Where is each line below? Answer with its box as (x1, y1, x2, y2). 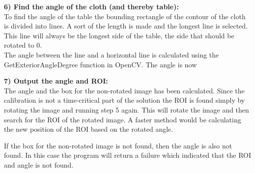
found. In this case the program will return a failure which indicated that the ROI (4, 150, 252, 160)
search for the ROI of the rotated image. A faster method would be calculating (4, 114, 241, 124)
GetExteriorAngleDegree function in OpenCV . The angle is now (4, 59, 197, 69)
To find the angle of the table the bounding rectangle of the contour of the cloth (4, 11, 246, 21)
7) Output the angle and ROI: (4, 76, 108, 86)
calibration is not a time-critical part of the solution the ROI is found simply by (4, 95, 245, 105)
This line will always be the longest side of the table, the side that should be (4, 30, 234, 40)
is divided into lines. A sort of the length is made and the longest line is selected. (4, 21, 248, 31)
